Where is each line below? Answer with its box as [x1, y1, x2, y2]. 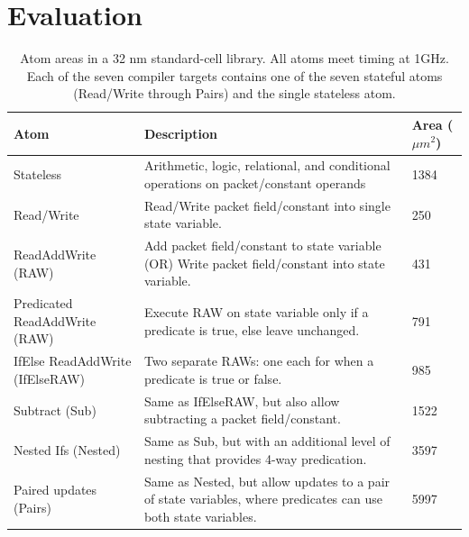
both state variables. [143, 506, 257, 525]
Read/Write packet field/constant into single [143, 196, 391, 214]
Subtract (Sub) [14, 400, 97, 419]
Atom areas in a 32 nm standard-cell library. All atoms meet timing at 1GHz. [20, 49, 449, 68]
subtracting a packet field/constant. [143, 409, 341, 428]
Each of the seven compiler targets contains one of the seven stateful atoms [26, 66, 443, 85]
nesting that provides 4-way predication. [143, 449, 367, 468]
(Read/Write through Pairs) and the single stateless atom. [73, 84, 396, 103]
